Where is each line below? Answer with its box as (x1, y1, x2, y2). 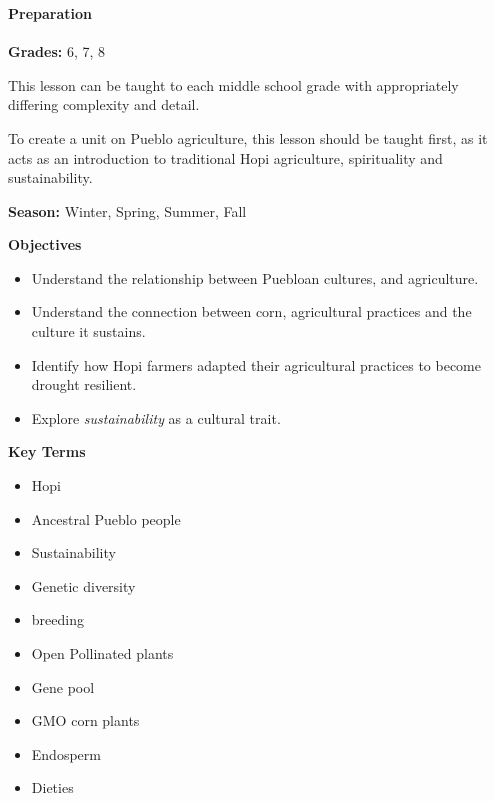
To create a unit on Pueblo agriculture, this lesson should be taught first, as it (8, 127, 488, 148)
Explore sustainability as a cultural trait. (31, 407, 281, 428)
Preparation (8, 2, 92, 23)
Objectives (8, 234, 82, 255)
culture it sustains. (31, 321, 146, 342)
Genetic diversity (31, 575, 136, 596)
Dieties (31, 777, 74, 798)
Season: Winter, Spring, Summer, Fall (8, 200, 247, 221)
